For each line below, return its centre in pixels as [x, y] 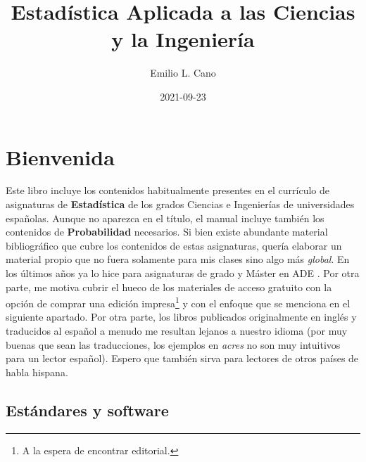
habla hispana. [37, 372]
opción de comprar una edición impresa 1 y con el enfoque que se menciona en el [178, 302]
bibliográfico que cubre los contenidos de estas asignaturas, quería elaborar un [174, 245]
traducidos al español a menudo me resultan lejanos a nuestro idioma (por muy [177, 331]
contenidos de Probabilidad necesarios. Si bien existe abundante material [167, 232]
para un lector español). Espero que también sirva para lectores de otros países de [182, 358]
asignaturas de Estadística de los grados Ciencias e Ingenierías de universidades [180, 204]
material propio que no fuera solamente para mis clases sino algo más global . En [178, 259]
